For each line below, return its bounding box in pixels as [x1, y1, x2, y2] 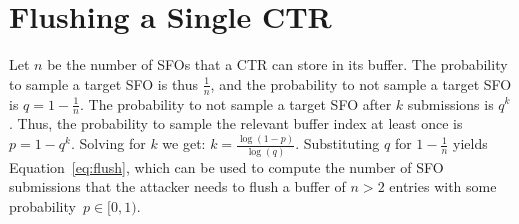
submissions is [407, 93, 494, 114]
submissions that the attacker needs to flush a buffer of [9, 176, 346, 197]
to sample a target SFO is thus [9, 73, 199, 94]
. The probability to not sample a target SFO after [80, 93, 392, 114]
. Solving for [70, 133, 146, 154]
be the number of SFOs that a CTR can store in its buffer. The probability [47, 54, 508, 75]
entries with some [389, 176, 497, 197]
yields [453, 133, 488, 154]
